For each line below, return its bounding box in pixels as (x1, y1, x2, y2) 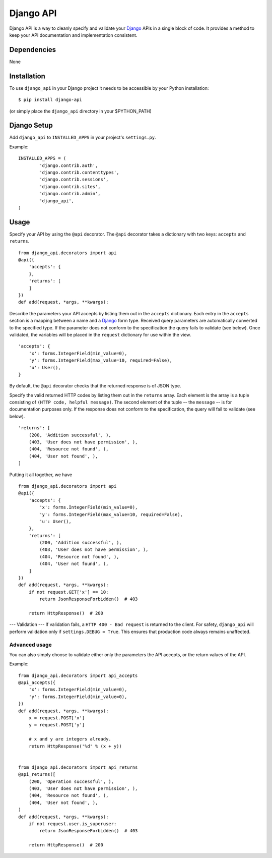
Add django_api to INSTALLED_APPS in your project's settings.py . (9, 134, 156, 141)
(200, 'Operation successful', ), (28, 778, 114, 784)
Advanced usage (9, 641, 52, 648)
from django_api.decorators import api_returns (18, 764, 138, 770)
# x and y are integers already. (28, 736, 112, 742)
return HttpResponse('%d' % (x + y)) (28, 743, 122, 749)
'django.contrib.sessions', (39, 177, 109, 183)
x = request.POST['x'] (28, 715, 85, 721)
